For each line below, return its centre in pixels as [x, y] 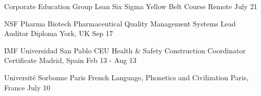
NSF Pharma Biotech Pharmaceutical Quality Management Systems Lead [120, 23]
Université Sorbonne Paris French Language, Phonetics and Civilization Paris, [126, 77]
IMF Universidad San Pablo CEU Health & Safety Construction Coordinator [125, 50]
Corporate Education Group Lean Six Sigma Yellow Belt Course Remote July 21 [131, 6]
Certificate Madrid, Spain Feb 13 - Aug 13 [70, 60]
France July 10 [27, 87]
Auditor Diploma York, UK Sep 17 [59, 33]
